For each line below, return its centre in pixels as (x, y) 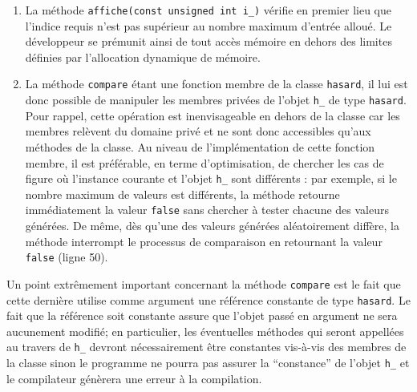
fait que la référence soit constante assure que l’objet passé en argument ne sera (202, 315)
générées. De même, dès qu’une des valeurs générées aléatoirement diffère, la (212, 226)
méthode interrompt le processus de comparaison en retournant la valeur (204, 241)
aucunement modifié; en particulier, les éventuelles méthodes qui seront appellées (205, 331)
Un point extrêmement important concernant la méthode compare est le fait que (204, 283)
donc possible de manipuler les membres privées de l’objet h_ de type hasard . (216, 100)
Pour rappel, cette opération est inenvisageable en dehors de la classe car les (213, 115)
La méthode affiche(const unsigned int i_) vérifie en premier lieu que (208, 10)
